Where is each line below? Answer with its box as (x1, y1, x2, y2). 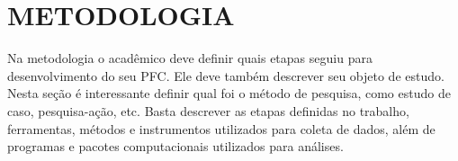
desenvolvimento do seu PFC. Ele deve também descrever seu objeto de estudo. (7, 66, 445, 85)
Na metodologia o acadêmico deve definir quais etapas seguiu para (7, 49, 373, 67)
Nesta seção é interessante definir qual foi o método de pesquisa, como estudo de (7, 84, 451, 103)
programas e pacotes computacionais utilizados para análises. (7, 137, 344, 156)
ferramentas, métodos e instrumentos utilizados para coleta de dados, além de (7, 119, 436, 138)
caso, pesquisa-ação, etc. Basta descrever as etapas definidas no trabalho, (7, 101, 409, 120)
